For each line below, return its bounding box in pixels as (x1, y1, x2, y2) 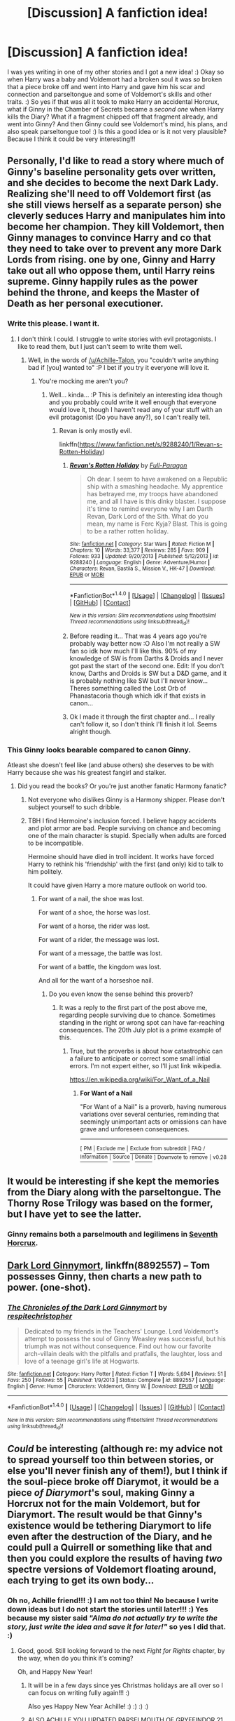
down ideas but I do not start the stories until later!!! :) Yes (7, 1604, 208, 1614)
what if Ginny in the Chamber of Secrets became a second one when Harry (7, 105, 224, 113)
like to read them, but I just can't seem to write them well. (17, 342, 183, 350)
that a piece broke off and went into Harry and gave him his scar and (7, 82, 205, 91)
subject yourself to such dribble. (27, 802, 122, 811)
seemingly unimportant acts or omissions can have (80, 1117, 227, 1126)
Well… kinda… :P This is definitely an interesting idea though (48, 390, 222, 399)
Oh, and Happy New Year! (17, 1667, 93, 1675)
